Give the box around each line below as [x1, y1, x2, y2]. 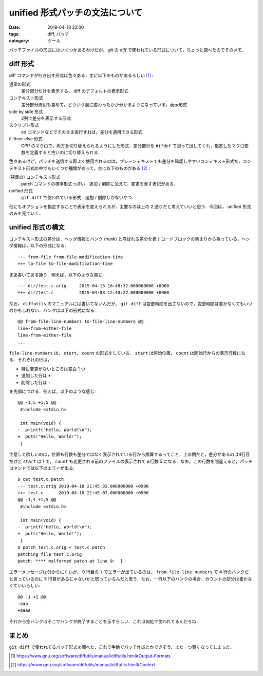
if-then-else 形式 [9, 136, 43, 142]
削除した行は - [21, 379, 51, 385]
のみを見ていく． [9, 210, 43, 216]
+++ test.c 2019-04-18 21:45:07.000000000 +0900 [18, 490, 149, 496]
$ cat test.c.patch [18, 476, 64, 482]
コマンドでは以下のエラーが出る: [9, 465, 75, 471]
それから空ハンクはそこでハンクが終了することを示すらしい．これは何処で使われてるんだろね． [9, 619, 201, 624]
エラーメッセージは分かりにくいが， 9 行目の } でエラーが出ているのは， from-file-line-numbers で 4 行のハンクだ [9, 569, 249, 575]
